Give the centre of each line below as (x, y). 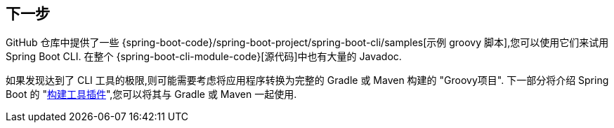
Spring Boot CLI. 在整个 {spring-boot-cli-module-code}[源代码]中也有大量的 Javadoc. (204, 57)
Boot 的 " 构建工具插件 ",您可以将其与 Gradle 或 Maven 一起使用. (151, 94)
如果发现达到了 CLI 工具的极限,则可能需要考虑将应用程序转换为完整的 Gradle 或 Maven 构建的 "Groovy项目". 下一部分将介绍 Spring (307, 80)
